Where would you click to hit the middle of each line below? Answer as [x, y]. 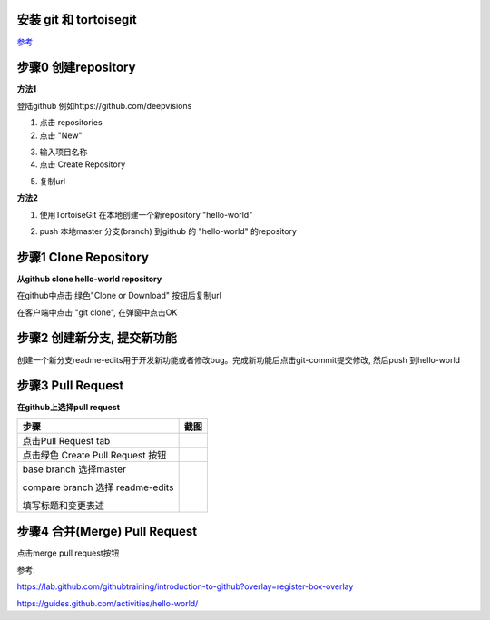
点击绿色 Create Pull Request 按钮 [94, 455]
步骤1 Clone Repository [83, 257]
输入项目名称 [64, 152]
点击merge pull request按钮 [68, 553]
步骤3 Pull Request [70, 386]
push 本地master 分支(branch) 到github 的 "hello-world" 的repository [168, 231]
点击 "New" [61, 135]
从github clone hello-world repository [89, 279]
